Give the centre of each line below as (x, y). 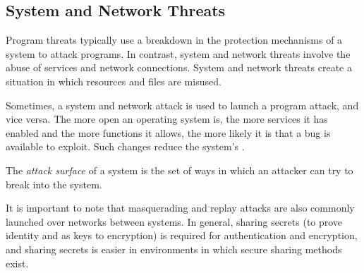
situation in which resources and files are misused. (114, 81)
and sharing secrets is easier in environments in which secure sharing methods (174, 249)
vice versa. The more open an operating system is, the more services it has (167, 119)
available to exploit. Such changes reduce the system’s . (125, 146)
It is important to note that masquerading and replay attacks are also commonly (180, 208)
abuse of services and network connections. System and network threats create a (179, 67)
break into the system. (54, 184)
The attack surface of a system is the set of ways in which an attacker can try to (180, 170)
